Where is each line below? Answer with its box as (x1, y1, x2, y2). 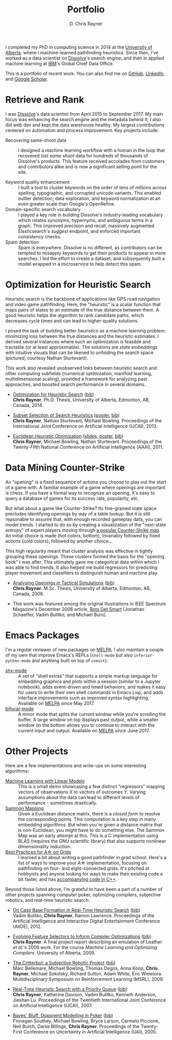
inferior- (134, 653, 155, 658)
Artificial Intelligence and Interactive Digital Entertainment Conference (12, 918, 160, 924)
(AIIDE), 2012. (12, 923, 42, 930)
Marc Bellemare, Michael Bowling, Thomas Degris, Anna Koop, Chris (12, 965, 158, 971)
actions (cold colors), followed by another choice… (5, 538, 113, 544)
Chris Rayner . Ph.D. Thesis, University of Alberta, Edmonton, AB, (12, 397, 150, 403)
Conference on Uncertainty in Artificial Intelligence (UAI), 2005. (23, 1029, 157, 1035)
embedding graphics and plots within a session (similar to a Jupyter (18, 678, 161, 684)
